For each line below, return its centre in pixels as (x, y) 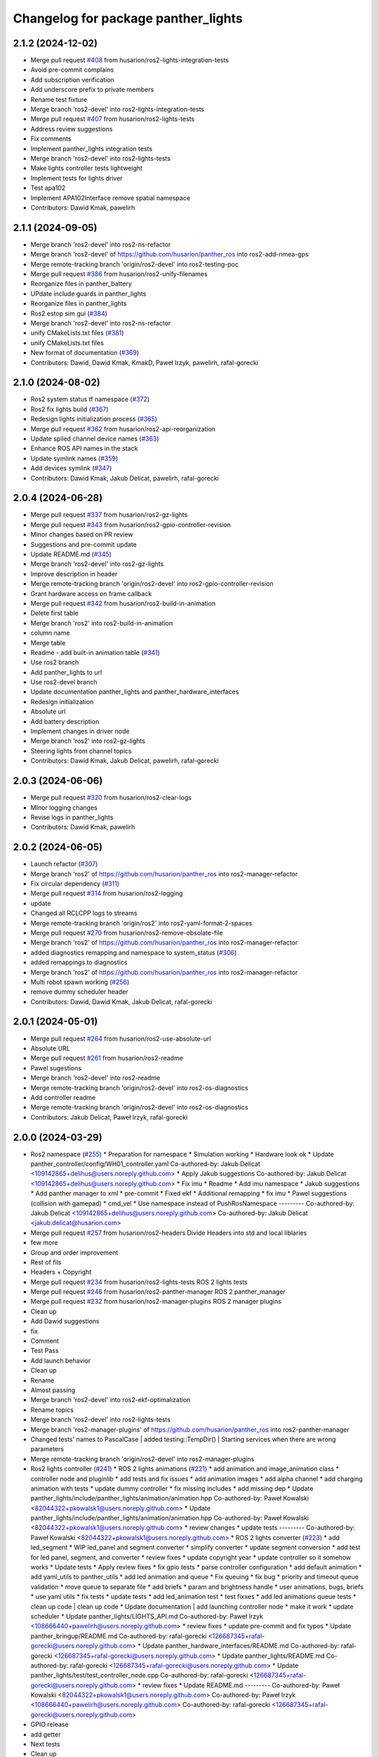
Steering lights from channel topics (81, 751)
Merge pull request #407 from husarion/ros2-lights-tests (113, 119)
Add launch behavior (61, 1361)
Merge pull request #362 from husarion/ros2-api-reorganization (123, 429)
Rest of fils (46, 1262)
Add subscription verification (73, 79)
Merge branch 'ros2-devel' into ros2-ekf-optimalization (111, 1400)
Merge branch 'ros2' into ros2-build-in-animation (102, 623)
